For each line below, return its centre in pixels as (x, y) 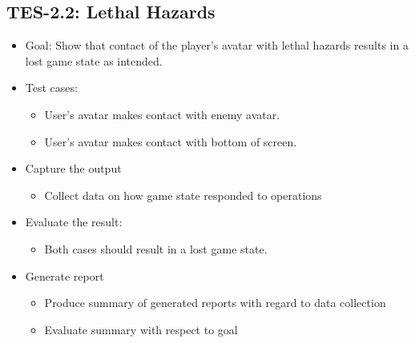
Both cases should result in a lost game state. (156, 248)
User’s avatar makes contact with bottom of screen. (171, 141)
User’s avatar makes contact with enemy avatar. (162, 114)
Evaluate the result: (74, 222)
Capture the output (73, 168)
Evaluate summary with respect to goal (141, 329)
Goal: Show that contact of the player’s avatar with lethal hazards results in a (217, 45)
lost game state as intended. (94, 60)
